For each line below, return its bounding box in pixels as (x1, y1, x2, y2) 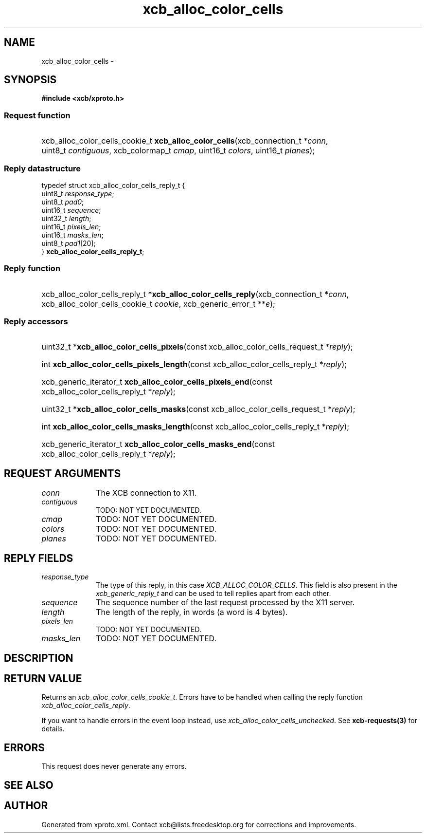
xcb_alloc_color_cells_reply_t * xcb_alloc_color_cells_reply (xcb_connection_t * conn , (41, 289, 349, 299)
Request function (4, 110, 71, 120)
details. (41, 725, 65, 733)
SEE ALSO (4, 779, 53, 791)
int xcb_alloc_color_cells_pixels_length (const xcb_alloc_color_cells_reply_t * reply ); (41, 359, 347, 370)
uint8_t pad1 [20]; (41, 239, 96, 247)
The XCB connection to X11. (96, 488, 197, 498)
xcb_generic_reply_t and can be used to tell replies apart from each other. (96, 589, 331, 598)
